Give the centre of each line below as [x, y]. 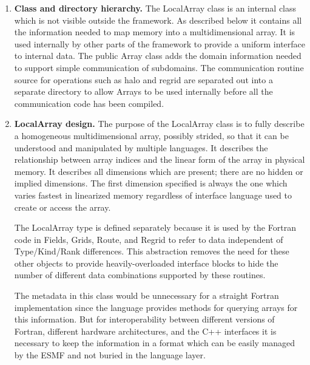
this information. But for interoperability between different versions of [144, 319]
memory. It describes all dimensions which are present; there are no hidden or [159, 171]
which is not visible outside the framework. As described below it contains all [158, 20]
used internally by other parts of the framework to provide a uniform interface [160, 43]
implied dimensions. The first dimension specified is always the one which [151, 183]
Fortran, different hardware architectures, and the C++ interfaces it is [145, 331]
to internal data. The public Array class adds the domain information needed [158, 56]
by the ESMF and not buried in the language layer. [110, 355]
